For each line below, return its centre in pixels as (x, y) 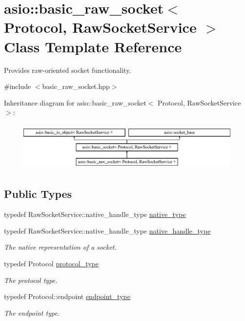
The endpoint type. (32, 312)
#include (18, 86)
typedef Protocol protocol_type (51, 263)
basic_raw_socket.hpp (76, 86)
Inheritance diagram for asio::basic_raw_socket (75, 102)
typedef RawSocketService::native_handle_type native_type (95, 214)
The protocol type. (31, 280)
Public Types (38, 194)
